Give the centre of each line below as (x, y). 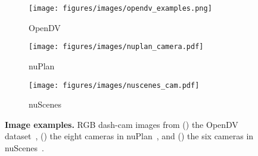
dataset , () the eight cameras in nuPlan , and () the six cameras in (129, 136)
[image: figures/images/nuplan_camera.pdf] (116, 47)
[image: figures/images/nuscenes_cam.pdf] (114, 85)
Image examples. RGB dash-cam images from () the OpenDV (122, 124)
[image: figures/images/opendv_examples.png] (120, 8)
